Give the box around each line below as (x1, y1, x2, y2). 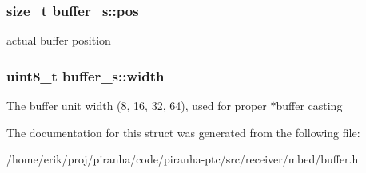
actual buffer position (6, 32, 111, 49)
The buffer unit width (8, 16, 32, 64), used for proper (6, 97, 267, 114)
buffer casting (276, 97, 343, 114)
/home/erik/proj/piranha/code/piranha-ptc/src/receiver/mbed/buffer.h (6, 151, 359, 167)
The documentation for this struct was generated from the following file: (6, 124, 360, 140)
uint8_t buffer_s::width (6, 65, 165, 85)
